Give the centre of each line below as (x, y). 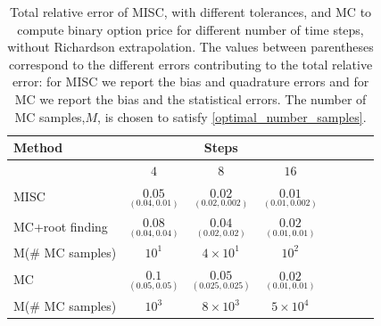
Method (38, 147)
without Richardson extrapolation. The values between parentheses (190, 47)
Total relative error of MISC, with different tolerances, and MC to (190, 12)
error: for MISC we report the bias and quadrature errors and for (190, 81)
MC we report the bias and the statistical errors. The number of (190, 98)
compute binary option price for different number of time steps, (190, 29)
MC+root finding (61, 226)
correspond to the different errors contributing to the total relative (190, 64)
